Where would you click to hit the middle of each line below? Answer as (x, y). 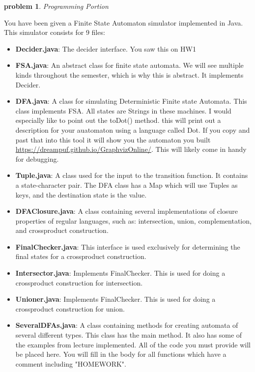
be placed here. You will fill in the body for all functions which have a (121, 354)
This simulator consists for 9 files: (55, 32)
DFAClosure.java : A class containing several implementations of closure (127, 211)
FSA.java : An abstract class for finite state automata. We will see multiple (129, 65)
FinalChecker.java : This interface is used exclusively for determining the (128, 246)
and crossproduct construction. (62, 230)
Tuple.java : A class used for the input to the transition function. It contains (132, 175)
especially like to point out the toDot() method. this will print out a (118, 120)
